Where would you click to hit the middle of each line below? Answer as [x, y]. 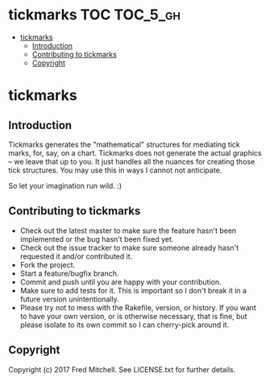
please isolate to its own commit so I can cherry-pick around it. [125, 325]
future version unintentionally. [69, 299]
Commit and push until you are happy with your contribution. [120, 282]
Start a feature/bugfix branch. [69, 273]
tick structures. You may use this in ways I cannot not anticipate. [115, 170]
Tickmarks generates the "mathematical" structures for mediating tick [124, 144]
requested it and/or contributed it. [76, 256]
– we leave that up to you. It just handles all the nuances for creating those [132, 161]
